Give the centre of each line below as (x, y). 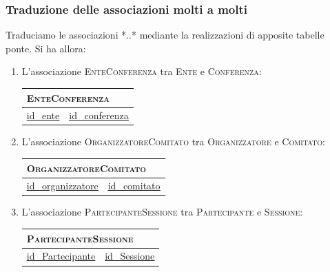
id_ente (43, 115)
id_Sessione (130, 256)
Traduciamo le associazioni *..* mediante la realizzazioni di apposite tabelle (165, 35)
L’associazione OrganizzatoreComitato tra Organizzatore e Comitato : (173, 142)
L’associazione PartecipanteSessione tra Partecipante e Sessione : (162, 212)
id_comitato (134, 186)
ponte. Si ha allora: (46, 48)
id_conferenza (99, 115)
